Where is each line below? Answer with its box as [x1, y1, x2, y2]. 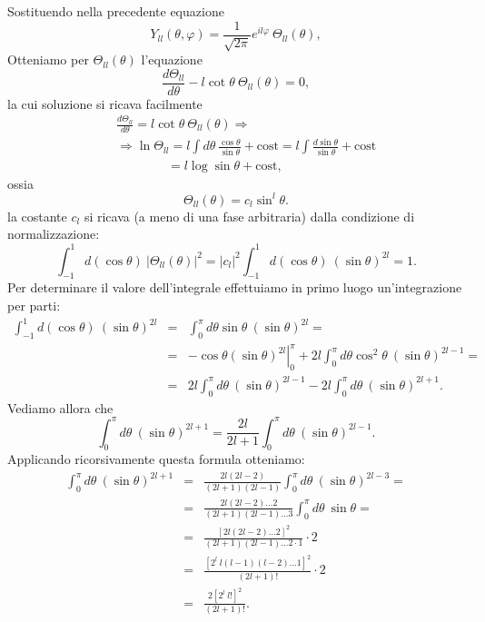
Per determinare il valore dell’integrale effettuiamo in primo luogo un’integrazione [7, 278, 462, 297]
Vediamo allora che [7, 398, 114, 417]
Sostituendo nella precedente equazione [7, 2, 224, 20]
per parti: [7, 295, 61, 314]
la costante [7, 206, 67, 225]
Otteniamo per [7, 50, 89, 69]
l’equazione [141, 50, 203, 69]
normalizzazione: [7, 224, 100, 243]
